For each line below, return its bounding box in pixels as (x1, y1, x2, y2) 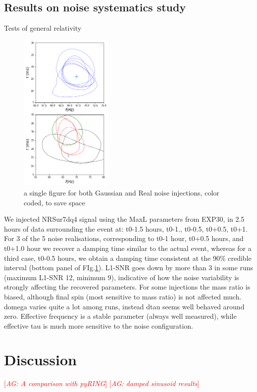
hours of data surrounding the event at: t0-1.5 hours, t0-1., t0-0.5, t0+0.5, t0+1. (4, 223, 248, 234)
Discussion (4, 349, 77, 370)
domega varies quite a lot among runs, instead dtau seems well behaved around (4, 301, 245, 311)
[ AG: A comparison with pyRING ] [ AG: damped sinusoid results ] (4, 378, 200, 389)
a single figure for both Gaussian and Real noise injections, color (24, 187, 219, 197)
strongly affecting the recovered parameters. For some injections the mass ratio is (4, 282, 251, 292)
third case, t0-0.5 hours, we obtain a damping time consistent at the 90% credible (4, 252, 252, 263)
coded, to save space (24, 197, 85, 207)
